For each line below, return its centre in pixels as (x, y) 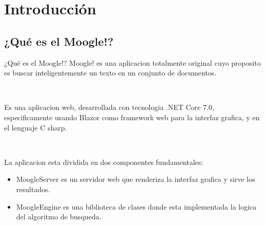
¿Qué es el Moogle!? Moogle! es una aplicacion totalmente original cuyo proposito (132, 62)
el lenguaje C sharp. (36, 127)
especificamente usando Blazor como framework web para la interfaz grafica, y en (132, 117)
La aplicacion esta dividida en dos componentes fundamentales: (104, 162)
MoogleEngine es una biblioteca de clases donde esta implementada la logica (136, 206)
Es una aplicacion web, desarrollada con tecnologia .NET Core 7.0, (109, 107)
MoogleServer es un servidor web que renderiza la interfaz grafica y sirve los (136, 179)
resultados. (33, 189)
